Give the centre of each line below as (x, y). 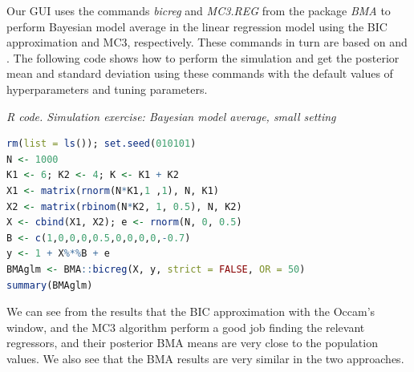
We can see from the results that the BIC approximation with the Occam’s (191, 311)
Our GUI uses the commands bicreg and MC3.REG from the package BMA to (199, 10)
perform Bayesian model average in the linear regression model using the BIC (197, 26)
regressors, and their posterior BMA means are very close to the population (192, 343)
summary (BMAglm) (50, 285)
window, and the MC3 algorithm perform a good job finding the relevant (186, 327)
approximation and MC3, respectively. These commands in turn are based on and (207, 42)
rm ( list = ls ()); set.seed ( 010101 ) (101, 144)
